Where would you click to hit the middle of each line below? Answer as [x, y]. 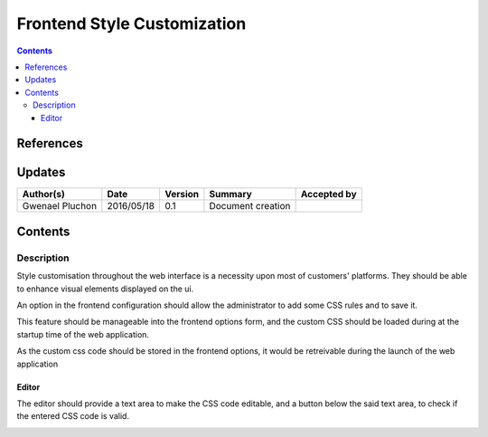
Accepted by [328, 195]
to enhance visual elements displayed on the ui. [105, 289]
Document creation [250, 206]
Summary [230, 195]
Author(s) [43, 195]
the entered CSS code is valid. [73, 416]
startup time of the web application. [83, 334]
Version [181, 195]
